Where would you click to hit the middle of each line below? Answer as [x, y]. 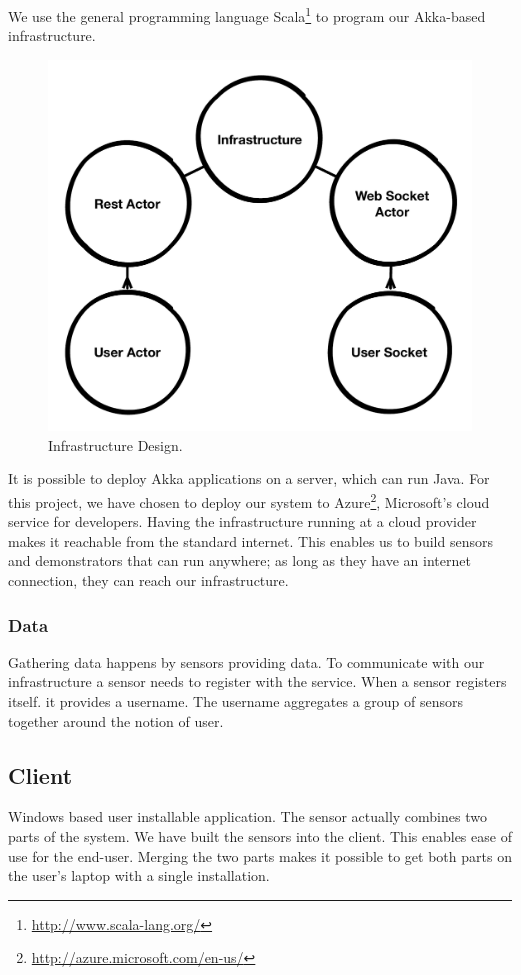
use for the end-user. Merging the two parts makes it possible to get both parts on [260, 855]
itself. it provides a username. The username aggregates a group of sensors [236, 701]
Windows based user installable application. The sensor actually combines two [247, 816]
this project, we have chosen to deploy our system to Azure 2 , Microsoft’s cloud [249, 500]
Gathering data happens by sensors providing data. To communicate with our [246, 661]
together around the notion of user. [116, 720]
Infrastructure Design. [115, 444]
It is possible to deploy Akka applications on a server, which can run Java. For [249, 478]
